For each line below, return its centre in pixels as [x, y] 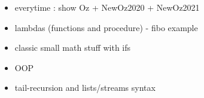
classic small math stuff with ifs [73, 48]
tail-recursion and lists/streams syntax [85, 88]
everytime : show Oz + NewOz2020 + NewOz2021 [107, 7]
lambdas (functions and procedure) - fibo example [106, 27]
